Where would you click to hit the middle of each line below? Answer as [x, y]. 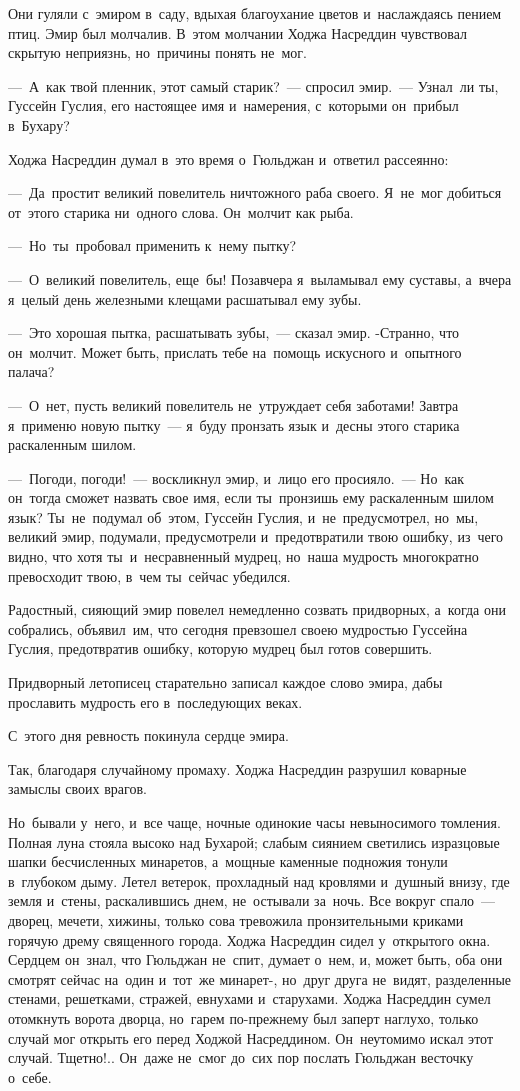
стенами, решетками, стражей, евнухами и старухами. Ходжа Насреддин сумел [249, 998]
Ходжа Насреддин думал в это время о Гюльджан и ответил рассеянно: [228, 158]
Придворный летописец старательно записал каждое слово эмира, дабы [225, 682]
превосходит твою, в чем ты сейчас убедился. [149, 575]
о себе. [30, 1076]
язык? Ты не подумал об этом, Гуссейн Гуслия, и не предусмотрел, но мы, [243, 516]
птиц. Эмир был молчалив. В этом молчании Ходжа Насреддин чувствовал [237, 32]
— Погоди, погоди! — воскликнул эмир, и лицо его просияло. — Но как [236, 477]
